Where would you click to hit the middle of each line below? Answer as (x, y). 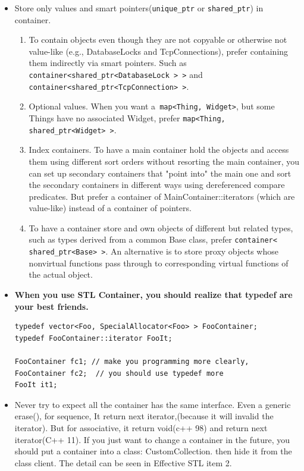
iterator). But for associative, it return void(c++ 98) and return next (141, 427)
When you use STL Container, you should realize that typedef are (153, 294)
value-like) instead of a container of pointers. (110, 208)
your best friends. (51, 306)
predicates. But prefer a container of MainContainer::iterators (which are (162, 196)
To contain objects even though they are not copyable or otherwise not (158, 40)
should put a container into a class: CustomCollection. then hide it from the (153, 451)
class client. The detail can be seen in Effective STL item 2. (123, 462)
